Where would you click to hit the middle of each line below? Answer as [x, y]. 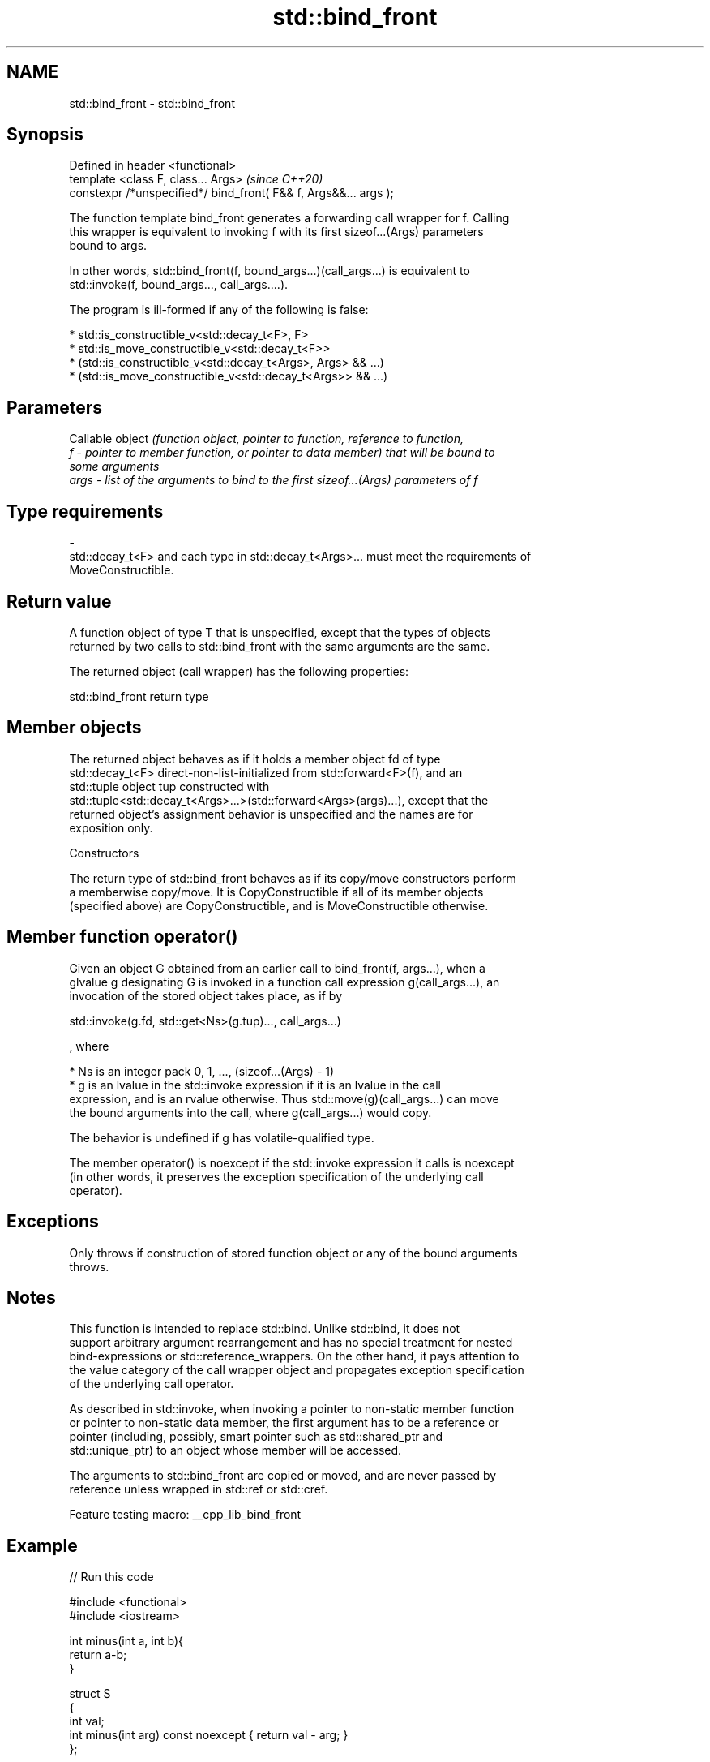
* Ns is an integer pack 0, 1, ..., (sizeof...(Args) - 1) [202, 1071]
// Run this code [111, 1577]
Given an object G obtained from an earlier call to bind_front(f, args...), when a [277, 968]
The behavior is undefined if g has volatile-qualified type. [222, 1137]
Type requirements [85, 511]
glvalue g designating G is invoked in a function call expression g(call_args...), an [284, 982]
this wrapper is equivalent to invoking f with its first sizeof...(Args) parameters [276, 232]
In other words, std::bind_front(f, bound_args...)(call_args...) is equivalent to [269, 271]
